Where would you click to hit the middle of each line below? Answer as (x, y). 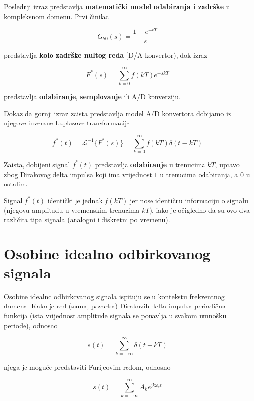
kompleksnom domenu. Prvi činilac (56, 16)
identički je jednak (75, 200)
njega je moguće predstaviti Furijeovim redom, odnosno (87, 367)
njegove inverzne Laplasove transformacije (67, 123)
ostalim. (16, 184)
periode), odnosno (31, 325)
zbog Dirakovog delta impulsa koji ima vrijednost (78, 174)
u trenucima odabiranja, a (199, 174)
